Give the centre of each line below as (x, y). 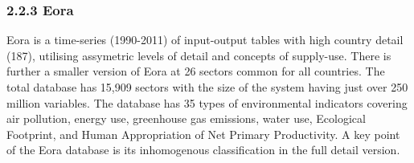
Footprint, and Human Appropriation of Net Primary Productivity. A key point (203, 134)
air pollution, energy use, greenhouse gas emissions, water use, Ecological (186, 118)
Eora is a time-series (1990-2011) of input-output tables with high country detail (205, 40)
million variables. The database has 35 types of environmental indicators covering (207, 102)
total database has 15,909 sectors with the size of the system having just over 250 (207, 87)
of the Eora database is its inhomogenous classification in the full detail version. (203, 150)
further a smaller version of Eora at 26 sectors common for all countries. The (196, 71)
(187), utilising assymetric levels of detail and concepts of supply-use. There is (199, 55)
